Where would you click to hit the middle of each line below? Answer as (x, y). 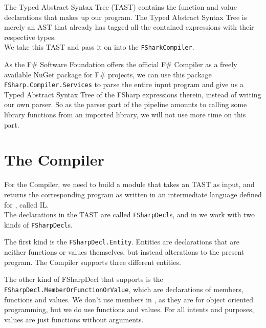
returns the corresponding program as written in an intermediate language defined (133, 194)
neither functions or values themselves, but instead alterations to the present (124, 252)
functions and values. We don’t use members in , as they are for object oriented (129, 299)
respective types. (30, 37)
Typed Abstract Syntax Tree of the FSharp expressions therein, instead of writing (133, 94)
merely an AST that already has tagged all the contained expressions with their (129, 27)
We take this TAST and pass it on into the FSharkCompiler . (99, 47)
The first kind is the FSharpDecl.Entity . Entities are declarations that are (122, 242)
